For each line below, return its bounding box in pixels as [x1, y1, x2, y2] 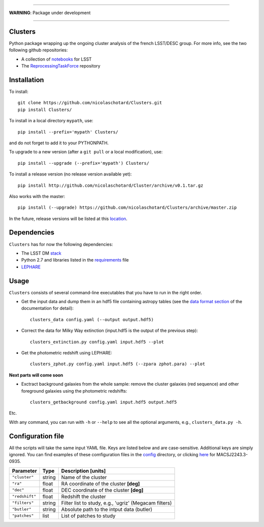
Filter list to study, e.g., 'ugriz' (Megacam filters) [61, 499, 172, 506]
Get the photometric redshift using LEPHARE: [21, 350, 112, 355]
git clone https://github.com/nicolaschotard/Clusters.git [18, 100, 162, 106]
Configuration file [9, 432, 65, 440]
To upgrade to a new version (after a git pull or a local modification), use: [9, 149, 163, 155]
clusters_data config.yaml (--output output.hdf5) [30, 317, 154, 322]
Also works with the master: [9, 193, 66, 199]
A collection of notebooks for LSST [21, 56, 92, 62]
